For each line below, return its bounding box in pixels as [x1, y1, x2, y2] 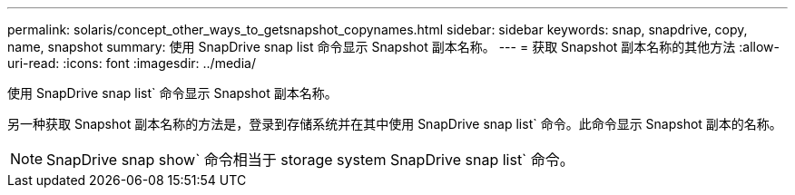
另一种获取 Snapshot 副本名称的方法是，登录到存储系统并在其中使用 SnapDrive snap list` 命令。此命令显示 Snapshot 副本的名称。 [7, 116, 782, 132]
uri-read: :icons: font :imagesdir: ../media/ [7, 55, 256, 71]
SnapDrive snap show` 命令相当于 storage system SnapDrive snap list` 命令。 [46, 151, 574, 169]
